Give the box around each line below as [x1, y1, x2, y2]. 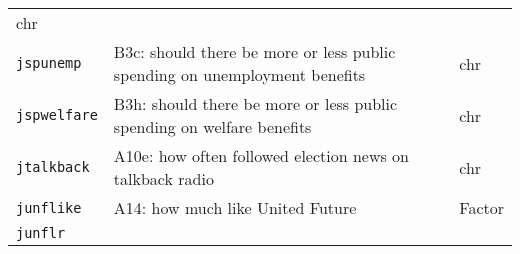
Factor [459, 196, 504, 219]
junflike [16, 199, 82, 216]
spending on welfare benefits [113, 115, 312, 138]
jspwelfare [16, 107, 98, 123]
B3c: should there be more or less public [113, 40, 396, 63]
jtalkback [16, 159, 90, 175]
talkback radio [113, 167, 214, 190]
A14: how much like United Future [113, 196, 357, 219]
